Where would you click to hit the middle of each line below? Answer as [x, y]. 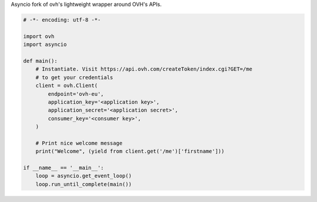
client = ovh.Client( [67, 86]
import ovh [39, 36]
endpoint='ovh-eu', [76, 94]
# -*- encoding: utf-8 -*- [62, 20]
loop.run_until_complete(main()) [84, 184]
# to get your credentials [75, 77]
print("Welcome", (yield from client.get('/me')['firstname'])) [130, 151]
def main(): [41, 61]
